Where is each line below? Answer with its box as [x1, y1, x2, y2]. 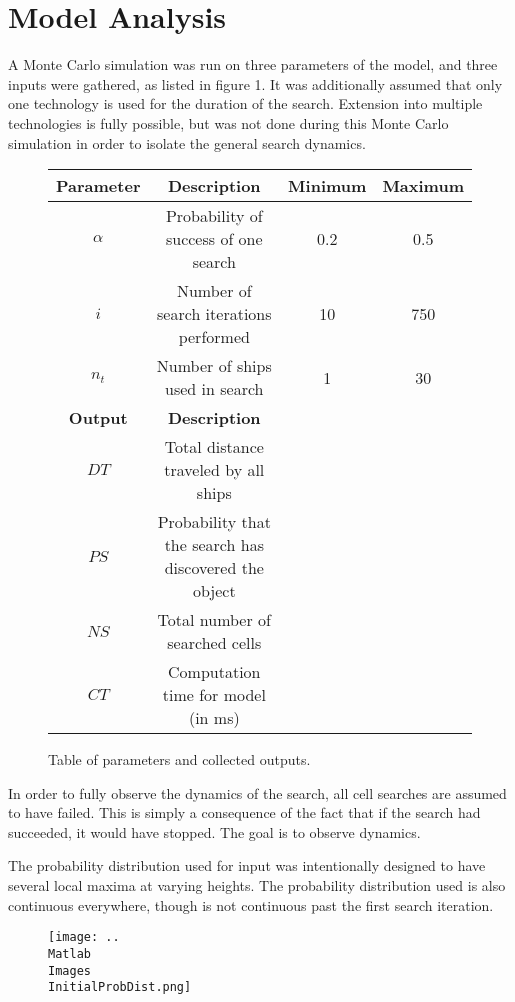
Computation [168, 660, 261, 684]
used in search [165, 377, 264, 401]
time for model [162, 683, 266, 707]
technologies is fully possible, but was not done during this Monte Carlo [8, 112, 449, 133]
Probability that [157, 510, 271, 534]
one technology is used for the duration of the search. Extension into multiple [8, 93, 483, 114]
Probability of [165, 204, 263, 228]
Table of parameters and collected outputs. [48, 749, 311, 770]
